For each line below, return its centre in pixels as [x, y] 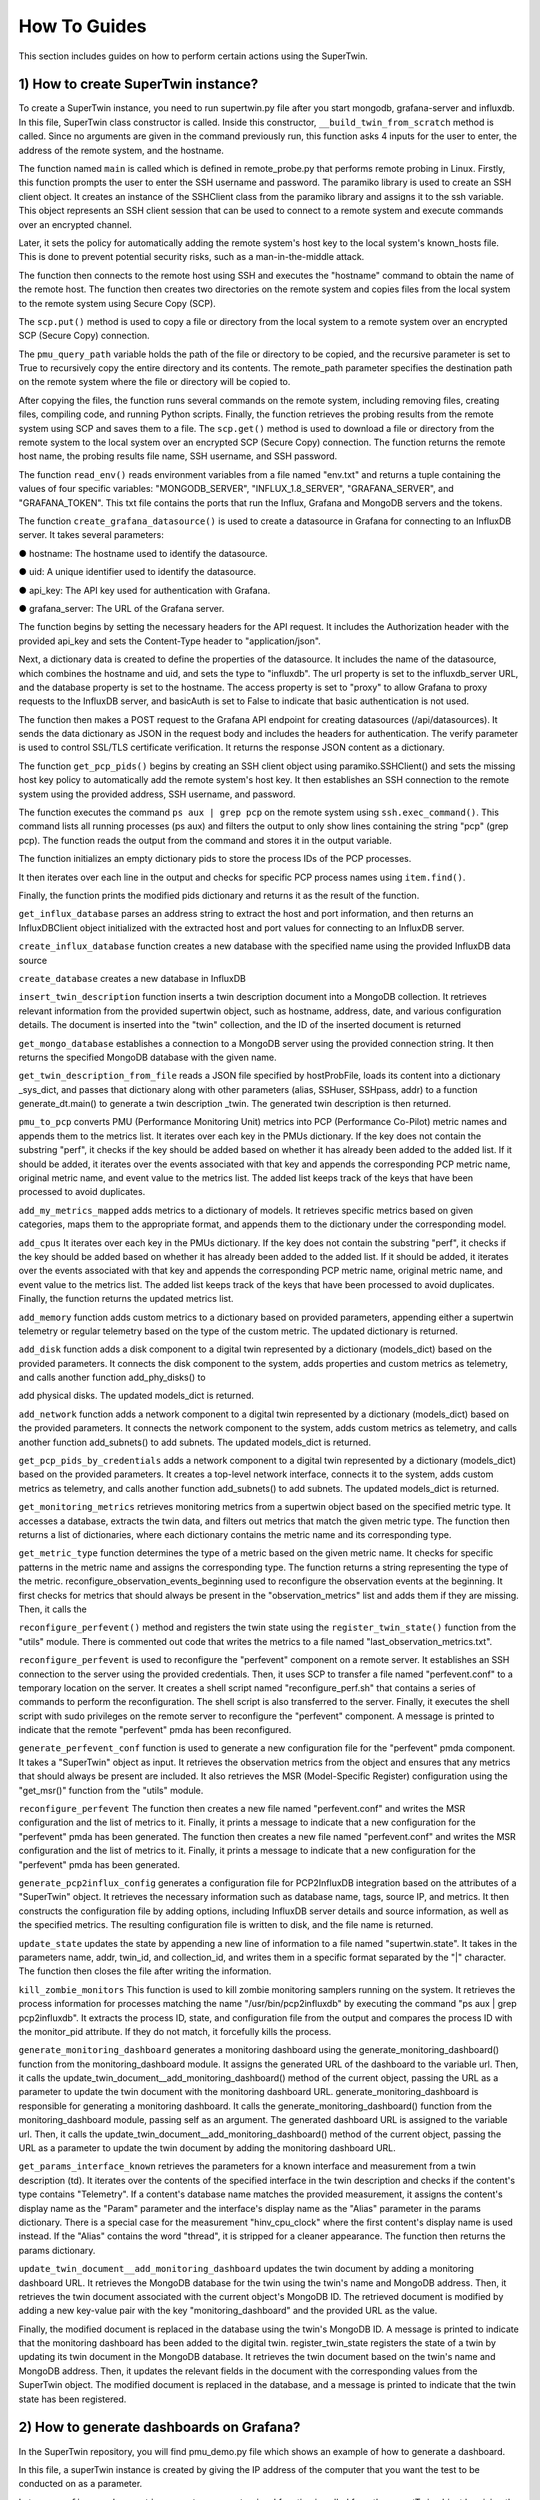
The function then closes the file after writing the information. [145, 1971]
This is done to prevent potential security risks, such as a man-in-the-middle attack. [191, 257]
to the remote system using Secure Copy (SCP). [117, 303]
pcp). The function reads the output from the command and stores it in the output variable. [205, 840]
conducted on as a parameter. [80, 2484]
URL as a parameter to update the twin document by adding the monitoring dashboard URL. [207, 2148]
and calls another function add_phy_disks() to [112, 1377]
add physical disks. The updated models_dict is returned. [136, 1396]
